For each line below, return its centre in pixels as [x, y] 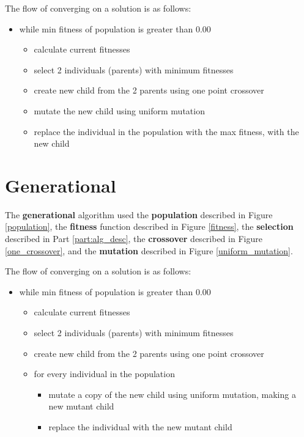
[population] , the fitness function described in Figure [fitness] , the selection [149, 226]
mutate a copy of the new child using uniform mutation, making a [172, 394]
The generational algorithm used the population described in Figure [139, 214]
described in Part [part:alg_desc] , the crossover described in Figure [134, 239]
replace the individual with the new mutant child [140, 427]
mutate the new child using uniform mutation [119, 110]
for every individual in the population [104, 374]
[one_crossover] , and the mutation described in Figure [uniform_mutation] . [149, 250]
